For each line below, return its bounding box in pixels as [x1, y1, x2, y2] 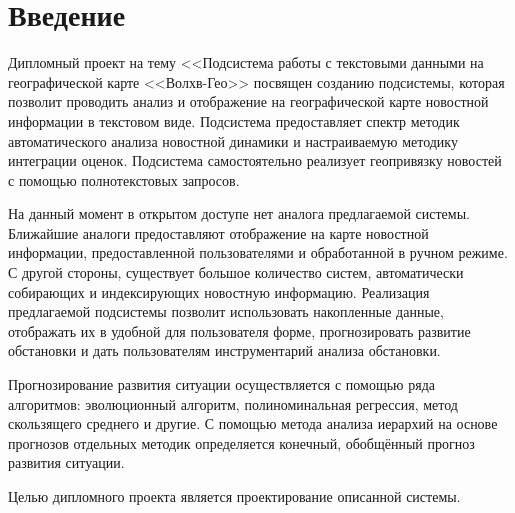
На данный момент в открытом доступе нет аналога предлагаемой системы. [8, 203, 470, 224]
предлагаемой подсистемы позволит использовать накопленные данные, [8, 301, 444, 322]
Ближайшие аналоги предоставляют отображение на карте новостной [8, 222, 429, 243]
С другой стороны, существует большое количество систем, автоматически [8, 262, 464, 283]
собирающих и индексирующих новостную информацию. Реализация [8, 281, 430, 302]
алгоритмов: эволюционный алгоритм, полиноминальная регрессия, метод [8, 393, 458, 414]
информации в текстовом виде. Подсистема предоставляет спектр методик [8, 110, 460, 131]
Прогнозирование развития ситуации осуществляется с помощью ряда [8, 374, 435, 395]
